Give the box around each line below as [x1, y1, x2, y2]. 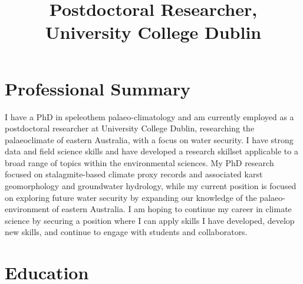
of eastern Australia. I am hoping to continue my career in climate [52, 203, 292, 215]
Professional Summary [5, 76, 190, 100]
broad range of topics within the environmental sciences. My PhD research [5, 156, 274, 169]
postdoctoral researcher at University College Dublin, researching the [5, 122, 255, 134]
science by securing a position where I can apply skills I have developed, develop [5, 214, 295, 226]
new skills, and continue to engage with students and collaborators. [5, 226, 248, 238]
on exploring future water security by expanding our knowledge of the [5, 191, 257, 203]
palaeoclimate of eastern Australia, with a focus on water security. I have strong [5, 133, 294, 146]
